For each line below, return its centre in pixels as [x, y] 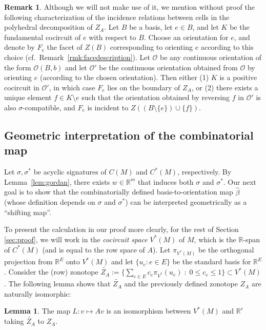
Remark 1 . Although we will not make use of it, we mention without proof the [129, 7]
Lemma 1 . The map [37, 311]
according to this [227, 47]
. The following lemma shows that [57, 284]
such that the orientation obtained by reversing [156, 97]
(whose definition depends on [50, 202]
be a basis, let [151, 27]
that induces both [166, 181]
